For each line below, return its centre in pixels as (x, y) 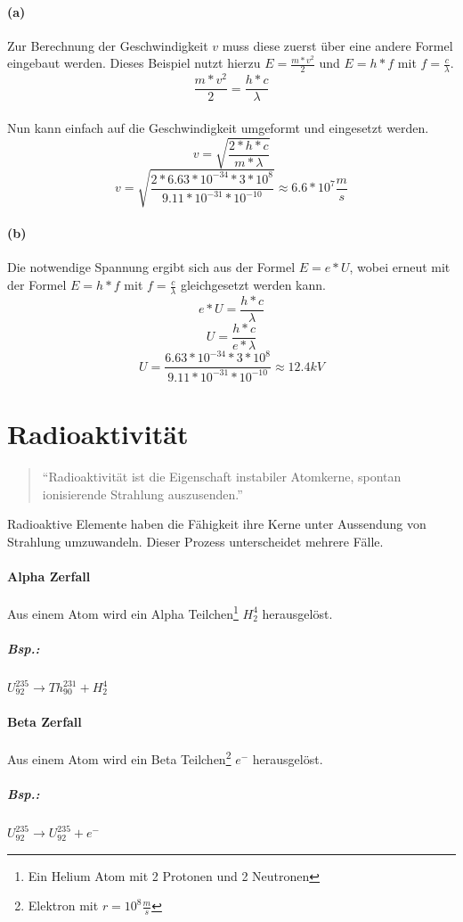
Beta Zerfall (45, 722)
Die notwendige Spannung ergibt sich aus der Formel (151, 267)
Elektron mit (63, 906)
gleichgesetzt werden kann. (253, 285)
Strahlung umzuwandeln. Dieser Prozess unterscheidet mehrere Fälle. (195, 541)
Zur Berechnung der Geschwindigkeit (108, 45)
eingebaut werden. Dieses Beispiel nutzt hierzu (134, 63)
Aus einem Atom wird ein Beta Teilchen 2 (119, 758)
